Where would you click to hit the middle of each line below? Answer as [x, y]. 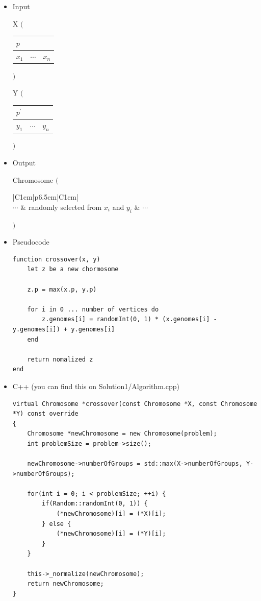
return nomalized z [60, 359]
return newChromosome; [66, 584]
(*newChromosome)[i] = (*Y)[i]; [111, 534]
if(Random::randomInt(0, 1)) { [95, 504]
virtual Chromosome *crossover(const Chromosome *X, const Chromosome [135, 404]
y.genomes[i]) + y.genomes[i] [64, 329]
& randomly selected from [61, 207]
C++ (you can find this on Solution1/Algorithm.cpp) [96, 386]
